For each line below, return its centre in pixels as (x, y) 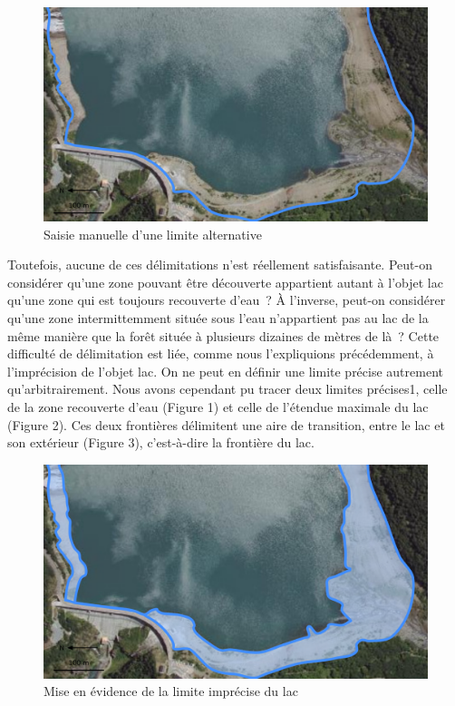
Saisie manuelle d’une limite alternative (153, 234)
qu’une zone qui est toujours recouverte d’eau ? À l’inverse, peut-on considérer (227, 300)
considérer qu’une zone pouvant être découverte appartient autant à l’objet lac (225, 282)
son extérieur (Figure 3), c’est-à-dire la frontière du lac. (161, 442)
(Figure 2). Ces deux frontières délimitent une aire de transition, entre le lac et (226, 424)
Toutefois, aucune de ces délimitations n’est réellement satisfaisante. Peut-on (220, 265)
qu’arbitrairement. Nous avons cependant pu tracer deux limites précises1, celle (227, 389)
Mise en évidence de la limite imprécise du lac (171, 691)
